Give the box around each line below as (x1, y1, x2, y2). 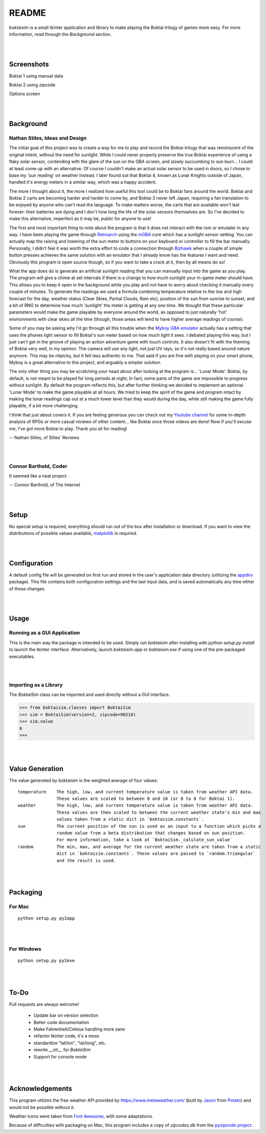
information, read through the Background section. (9, 31, 112, 37)
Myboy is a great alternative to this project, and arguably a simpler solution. (9, 360, 162, 366)
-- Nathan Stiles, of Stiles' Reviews (9, 434, 80, 440)
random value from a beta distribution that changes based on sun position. (56, 830, 245, 836)
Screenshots (9, 60, 49, 68)
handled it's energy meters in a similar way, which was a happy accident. (9, 179, 157, 185)
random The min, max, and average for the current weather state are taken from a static (18, 844, 261, 849)
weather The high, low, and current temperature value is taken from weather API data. (18, 803, 254, 808)
